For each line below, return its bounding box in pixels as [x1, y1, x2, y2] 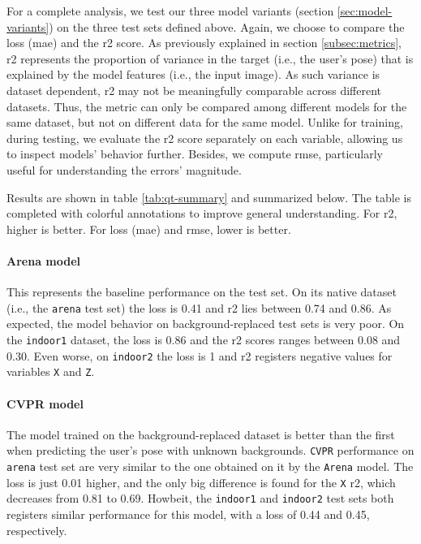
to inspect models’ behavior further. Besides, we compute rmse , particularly [6, 145, 383, 162]
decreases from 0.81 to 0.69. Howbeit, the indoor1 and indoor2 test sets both [6, 490, 394, 507]
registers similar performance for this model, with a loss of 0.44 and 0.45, [6, 505, 370, 522]
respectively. [6, 521, 67, 538]
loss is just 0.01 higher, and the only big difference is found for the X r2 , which [6, 473, 396, 490]
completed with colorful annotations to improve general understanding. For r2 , [6, 205, 397, 222]
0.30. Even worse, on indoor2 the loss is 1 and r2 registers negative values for [6, 347, 393, 364]
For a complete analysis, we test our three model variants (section [6, 2, 334, 19]
